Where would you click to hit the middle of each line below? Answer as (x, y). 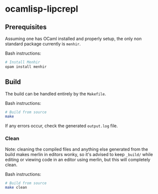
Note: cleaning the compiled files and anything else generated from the (77, 149)
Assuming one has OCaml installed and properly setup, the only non (73, 39)
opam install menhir (26, 67)
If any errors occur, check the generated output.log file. (61, 126)
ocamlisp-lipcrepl (42, 9)
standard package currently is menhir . (43, 44)
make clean (16, 188)
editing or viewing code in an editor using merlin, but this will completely (78, 159)
